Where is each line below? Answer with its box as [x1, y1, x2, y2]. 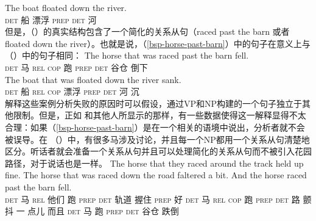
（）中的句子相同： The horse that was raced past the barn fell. [5, 49, 249, 62]
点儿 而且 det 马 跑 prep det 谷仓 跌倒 [27, 205, 179, 217]
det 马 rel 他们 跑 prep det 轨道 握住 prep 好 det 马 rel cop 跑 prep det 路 [5, 192, 300, 205]
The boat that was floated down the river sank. [5, 73, 181, 85]
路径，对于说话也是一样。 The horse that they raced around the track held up [5, 156, 304, 169]
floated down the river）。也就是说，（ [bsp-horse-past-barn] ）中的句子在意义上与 [5, 37, 311, 49]
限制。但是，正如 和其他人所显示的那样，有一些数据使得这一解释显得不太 [13, 109, 306, 121]
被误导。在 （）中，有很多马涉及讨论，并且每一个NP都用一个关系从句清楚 [5, 132, 301, 145]
